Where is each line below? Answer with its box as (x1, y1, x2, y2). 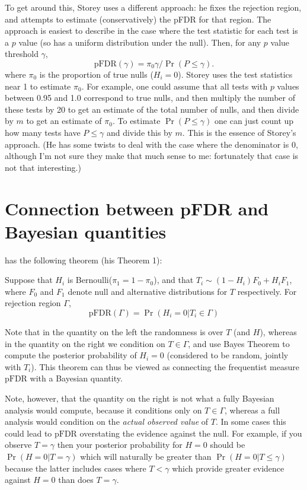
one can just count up (215, 114, 294, 127)
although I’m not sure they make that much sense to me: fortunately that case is (5, 149, 299, 162)
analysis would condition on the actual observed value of (5, 415, 209, 428)
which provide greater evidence (172, 462, 284, 474)
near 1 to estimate (5, 79, 71, 92)
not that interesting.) (5, 161, 81, 173)
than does (58, 473, 94, 486)
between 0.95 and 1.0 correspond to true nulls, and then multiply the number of (5, 91, 295, 104)
